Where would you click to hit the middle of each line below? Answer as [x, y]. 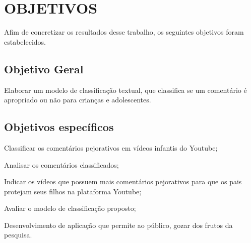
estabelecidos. [25, 41]
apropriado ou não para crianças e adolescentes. [78, 100]
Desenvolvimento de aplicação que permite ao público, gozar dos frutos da [118, 225]
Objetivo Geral [44, 69]
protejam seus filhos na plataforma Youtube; [73, 191]
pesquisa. [18, 235]
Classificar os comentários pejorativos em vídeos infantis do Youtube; [111, 147]
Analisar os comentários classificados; [61, 164]
